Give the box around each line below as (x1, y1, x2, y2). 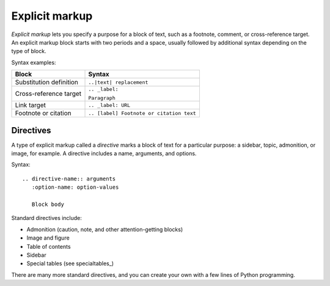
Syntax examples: (11, 59, 56, 66)
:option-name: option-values (31, 184, 119, 191)
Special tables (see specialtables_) (26, 260, 114, 267)
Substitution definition (15, 78, 79, 87)
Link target (15, 101, 46, 109)
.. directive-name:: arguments (22, 175, 116, 182)
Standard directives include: (11, 215, 82, 222)
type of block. (11, 48, 46, 55)
